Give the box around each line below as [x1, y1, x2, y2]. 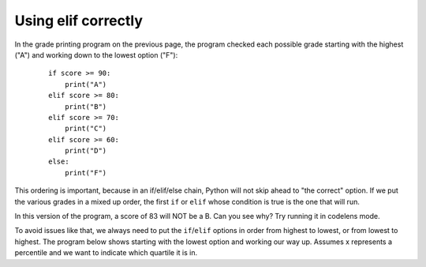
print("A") [64, 80, 107, 88]
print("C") [64, 124, 107, 133]
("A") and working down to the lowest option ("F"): [14, 50, 178, 59]
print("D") [64, 146, 107, 156]
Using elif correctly [14, 12, 144, 29]
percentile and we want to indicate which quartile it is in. [14, 248, 197, 258]
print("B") [64, 102, 107, 111]
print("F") [64, 168, 107, 177]
